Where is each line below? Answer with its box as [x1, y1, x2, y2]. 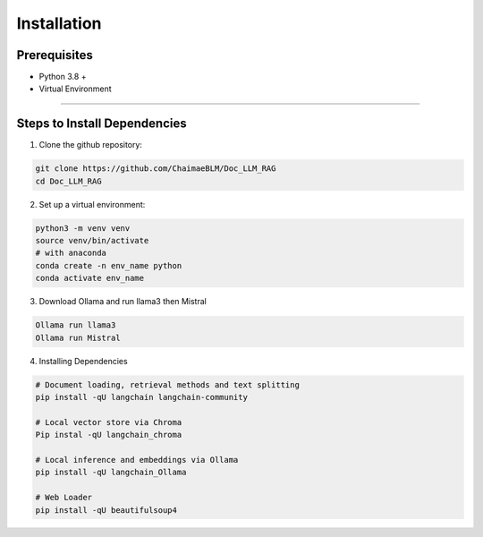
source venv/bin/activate [35, 235, 149, 246]
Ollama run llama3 [35, 320, 116, 330]
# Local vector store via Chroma [35, 417, 182, 427]
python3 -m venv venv [35, 223, 131, 233]
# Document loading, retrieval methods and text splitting [35, 379, 300, 389]
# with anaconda [35, 248, 107, 259]
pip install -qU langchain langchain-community [35, 392, 248, 402]
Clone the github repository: [38, 140, 143, 150]
